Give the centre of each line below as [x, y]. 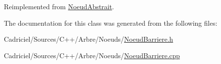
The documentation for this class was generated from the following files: [111, 23]
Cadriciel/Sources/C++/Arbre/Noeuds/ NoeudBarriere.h [89, 39]
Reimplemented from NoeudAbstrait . [59, 6]
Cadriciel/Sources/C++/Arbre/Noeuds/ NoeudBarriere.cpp [92, 55]
